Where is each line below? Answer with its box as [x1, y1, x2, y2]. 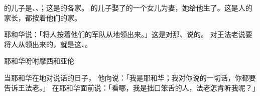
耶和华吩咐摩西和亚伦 [4, 55, 74, 66]
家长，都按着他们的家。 [4, 12, 81, 22]
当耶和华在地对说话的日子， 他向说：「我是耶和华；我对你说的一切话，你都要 [4, 72, 256, 82]
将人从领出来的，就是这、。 [4, 38, 92, 49]
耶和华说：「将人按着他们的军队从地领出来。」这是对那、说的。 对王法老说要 [4, 29, 252, 39]
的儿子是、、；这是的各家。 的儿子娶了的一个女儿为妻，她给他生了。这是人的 [4, 2, 252, 12]
